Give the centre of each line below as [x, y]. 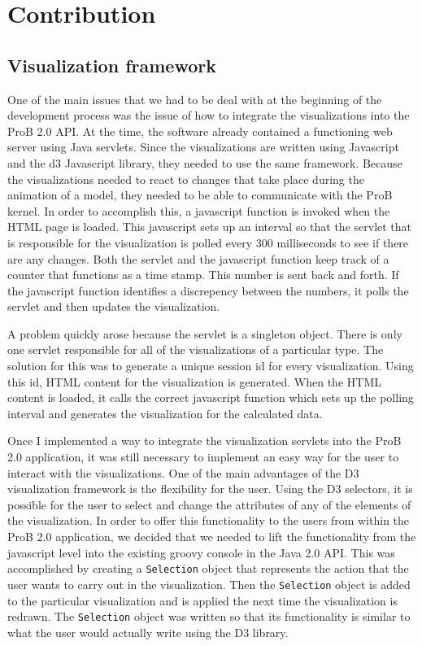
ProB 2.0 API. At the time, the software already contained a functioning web [200, 131]
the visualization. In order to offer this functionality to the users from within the [209, 520]
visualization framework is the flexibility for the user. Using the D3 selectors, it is [210, 489]
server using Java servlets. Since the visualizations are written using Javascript [203, 147]
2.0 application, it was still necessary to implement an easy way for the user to [203, 457]
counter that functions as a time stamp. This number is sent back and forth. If [203, 275]
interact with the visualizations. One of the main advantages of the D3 [183, 472]
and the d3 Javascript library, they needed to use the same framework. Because [205, 162]
